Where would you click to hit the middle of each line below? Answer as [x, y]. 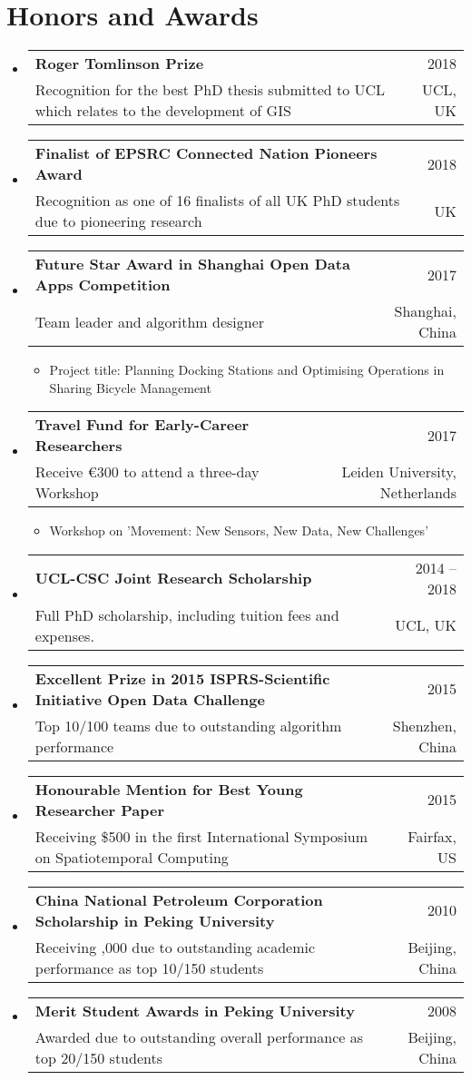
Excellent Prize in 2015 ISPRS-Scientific [182, 678]
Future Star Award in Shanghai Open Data [192, 264]
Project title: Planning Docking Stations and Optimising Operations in [247, 370]
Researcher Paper [100, 810]
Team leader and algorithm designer [150, 321]
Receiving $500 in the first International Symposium [201, 836]
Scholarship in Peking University [155, 920]
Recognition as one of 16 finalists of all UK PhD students [217, 201]
